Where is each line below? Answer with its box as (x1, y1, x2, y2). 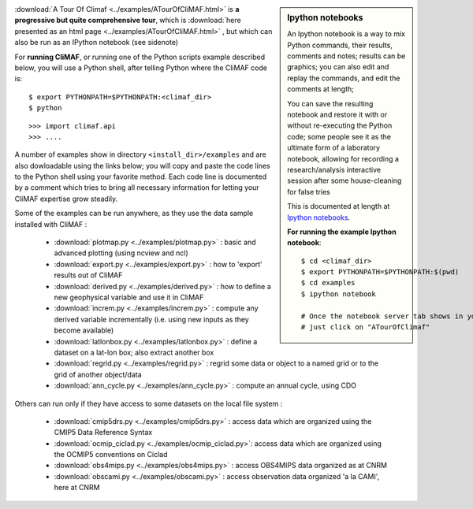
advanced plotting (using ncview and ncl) (54, 248, 188, 258)
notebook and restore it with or (287, 110, 388, 119)
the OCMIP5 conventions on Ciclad (54, 450, 168, 459)
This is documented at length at (287, 202, 390, 211)
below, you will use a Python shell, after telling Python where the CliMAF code (14, 63, 268, 72)
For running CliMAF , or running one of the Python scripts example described (14, 52, 266, 61)
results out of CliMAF (54, 270, 123, 280)
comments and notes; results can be (287, 51, 406, 61)
